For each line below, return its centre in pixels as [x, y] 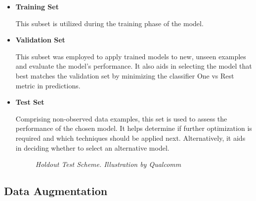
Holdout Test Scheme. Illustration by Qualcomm [108, 164]
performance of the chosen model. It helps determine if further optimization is [134, 128]
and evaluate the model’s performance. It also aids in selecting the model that [134, 66]
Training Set [37, 6]
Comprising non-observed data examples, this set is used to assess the [121, 118]
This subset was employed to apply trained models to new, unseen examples [131, 56]
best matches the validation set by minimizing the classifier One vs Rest [125, 75]
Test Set [30, 102]
